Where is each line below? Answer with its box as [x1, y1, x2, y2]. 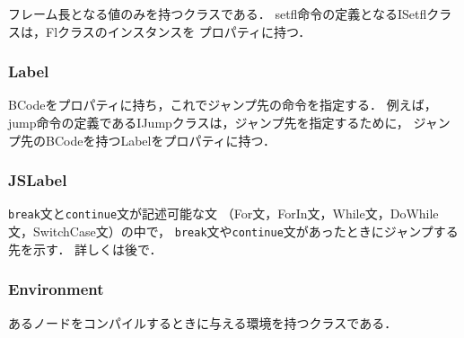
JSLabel [8, 169, 67, 191]
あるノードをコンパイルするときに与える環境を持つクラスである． [8, 313, 398, 332]
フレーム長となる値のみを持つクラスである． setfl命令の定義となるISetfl [8, 4, 427, 22]
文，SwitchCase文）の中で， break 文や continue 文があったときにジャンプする [8, 222, 459, 241]
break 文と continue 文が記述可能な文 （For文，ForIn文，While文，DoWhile [8, 204, 439, 223]
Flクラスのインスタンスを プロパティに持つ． [45, 22, 311, 40]
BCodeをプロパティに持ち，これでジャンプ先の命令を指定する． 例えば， [8, 95, 437, 114]
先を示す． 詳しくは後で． [8, 239, 162, 258]
